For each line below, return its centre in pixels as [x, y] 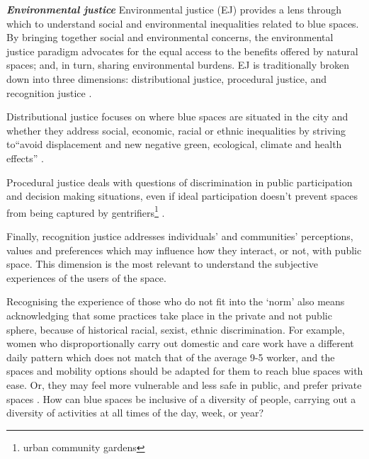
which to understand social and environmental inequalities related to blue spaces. [183, 23]
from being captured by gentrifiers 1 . [86, 211]
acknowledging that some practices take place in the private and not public [169, 315]
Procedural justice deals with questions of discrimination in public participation [180, 182]
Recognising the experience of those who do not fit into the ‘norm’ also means [176, 301]
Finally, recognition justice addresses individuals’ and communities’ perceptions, [180, 236]
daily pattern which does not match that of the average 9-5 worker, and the [171, 357]
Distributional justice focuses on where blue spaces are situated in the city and [177, 117]
